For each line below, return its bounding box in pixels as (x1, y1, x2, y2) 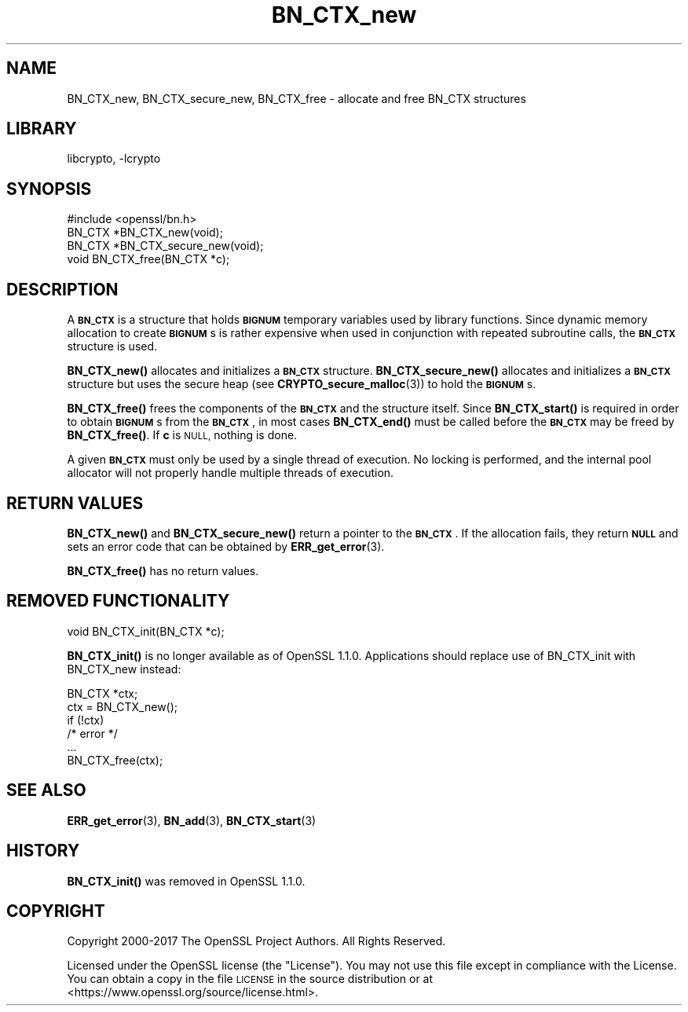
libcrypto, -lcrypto (67, 152, 161, 166)
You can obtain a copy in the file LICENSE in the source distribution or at (67, 972, 434, 986)
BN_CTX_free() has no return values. (67, 563, 259, 577)
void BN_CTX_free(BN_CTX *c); (67, 252, 230, 266)
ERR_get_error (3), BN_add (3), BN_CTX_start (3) (67, 813, 317, 827)
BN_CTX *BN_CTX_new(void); (67, 225, 223, 240)
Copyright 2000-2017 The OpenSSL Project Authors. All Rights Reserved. (67, 934, 446, 948)
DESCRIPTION (6, 279, 119, 299)
